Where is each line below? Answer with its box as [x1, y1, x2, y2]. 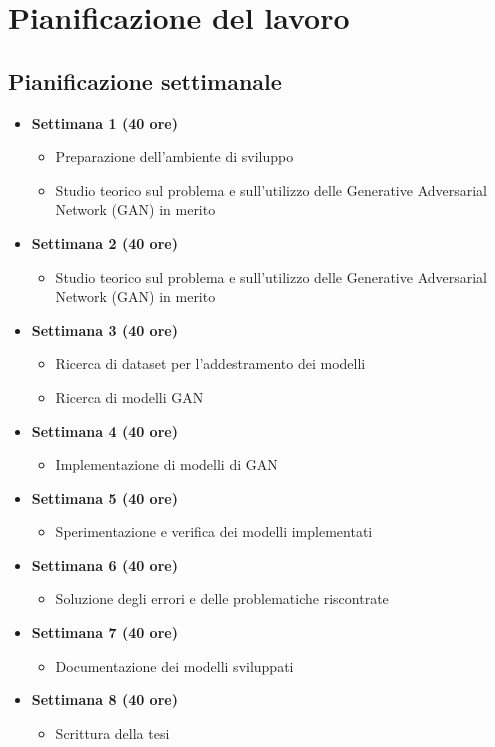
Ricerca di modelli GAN [55, 386, 204, 407]
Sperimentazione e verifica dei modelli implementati [55, 521, 373, 542]
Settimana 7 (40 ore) [31, 622, 178, 643]
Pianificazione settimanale [8, 65, 282, 96]
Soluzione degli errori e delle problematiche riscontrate [55, 588, 389, 609]
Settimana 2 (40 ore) [31, 232, 178, 253]
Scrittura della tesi [55, 722, 170, 743]
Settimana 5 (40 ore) [31, 487, 178, 508]
